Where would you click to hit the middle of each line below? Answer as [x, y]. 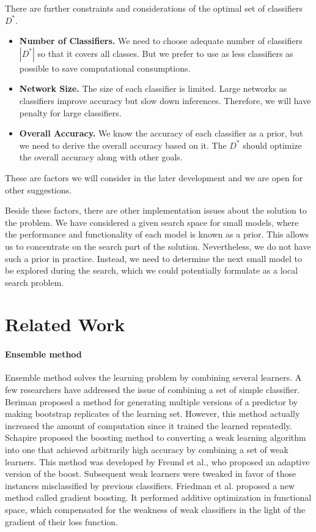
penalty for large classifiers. [70, 112]
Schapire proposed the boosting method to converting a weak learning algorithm [156, 437]
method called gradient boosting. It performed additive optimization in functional [158, 497]
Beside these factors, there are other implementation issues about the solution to [156, 210]
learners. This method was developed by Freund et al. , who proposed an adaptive [157, 461]
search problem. [35, 282]
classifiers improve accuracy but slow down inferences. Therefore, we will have [165, 100]
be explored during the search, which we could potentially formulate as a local [152, 270]
